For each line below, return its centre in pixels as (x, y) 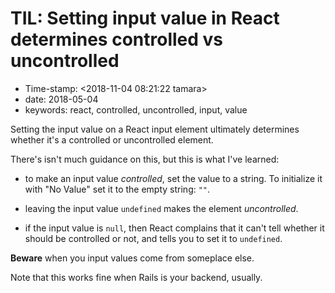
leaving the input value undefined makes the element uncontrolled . (161, 208)
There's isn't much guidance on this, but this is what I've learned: (145, 159)
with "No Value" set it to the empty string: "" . (117, 189)
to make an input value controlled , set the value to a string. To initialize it (173, 178)
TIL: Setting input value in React (145, 18)
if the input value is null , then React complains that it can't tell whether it (174, 228)
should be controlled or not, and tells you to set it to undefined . (153, 238)
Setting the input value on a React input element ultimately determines (155, 129)
